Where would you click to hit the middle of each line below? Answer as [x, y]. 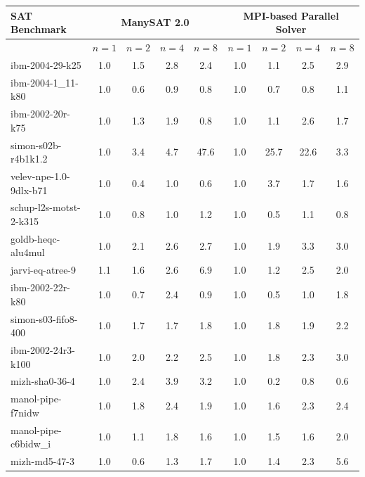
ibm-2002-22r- [40, 287]
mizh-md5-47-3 [42, 461]
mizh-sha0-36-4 [43, 381]
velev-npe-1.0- [40, 176]
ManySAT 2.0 [155, 22]
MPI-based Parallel [291, 15]
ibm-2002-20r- [40, 114]
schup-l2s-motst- [46, 207]
